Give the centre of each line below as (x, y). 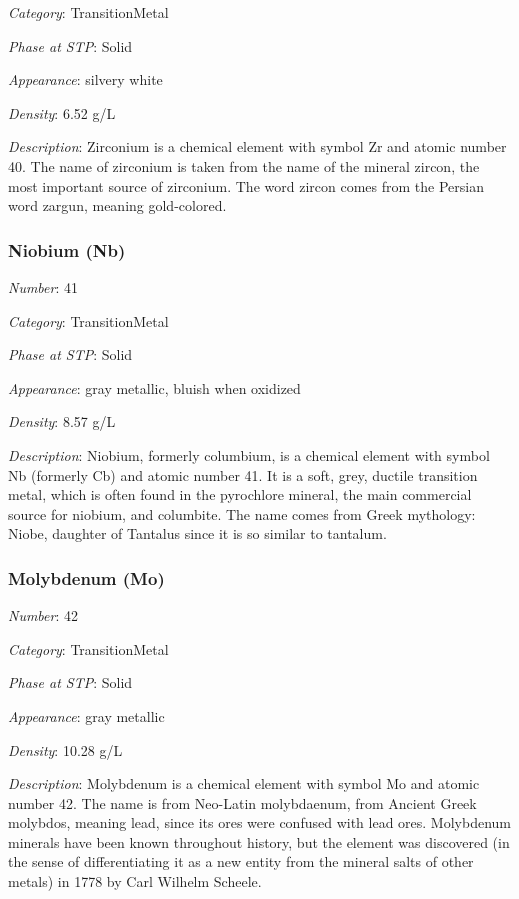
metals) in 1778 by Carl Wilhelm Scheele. (135, 881)
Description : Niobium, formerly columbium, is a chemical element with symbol (249, 454)
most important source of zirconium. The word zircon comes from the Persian (246, 185)
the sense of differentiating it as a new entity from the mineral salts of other (241, 861)
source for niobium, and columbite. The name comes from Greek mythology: (242, 513)
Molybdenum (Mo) (86, 577)
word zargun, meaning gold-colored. (117, 205)
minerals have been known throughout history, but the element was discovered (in (259, 841)
